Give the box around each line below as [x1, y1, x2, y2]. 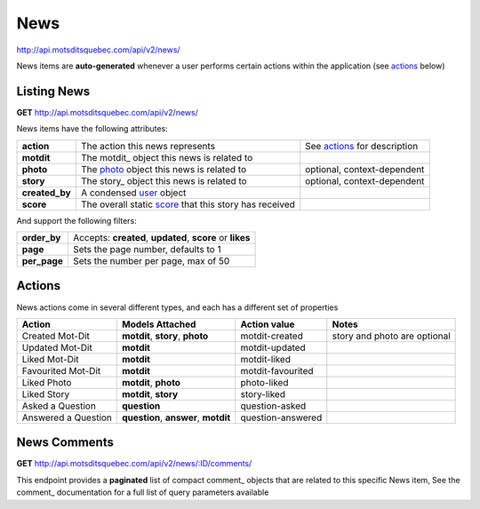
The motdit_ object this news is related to [80, 151, 253, 163]
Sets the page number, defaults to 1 [72, 243, 221, 256]
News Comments [16, 435, 115, 450]
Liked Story [21, 387, 70, 400]
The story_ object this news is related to [80, 174, 248, 187]
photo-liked [240, 376, 289, 388]
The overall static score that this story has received [80, 198, 295, 211]
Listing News [16, 84, 91, 99]
